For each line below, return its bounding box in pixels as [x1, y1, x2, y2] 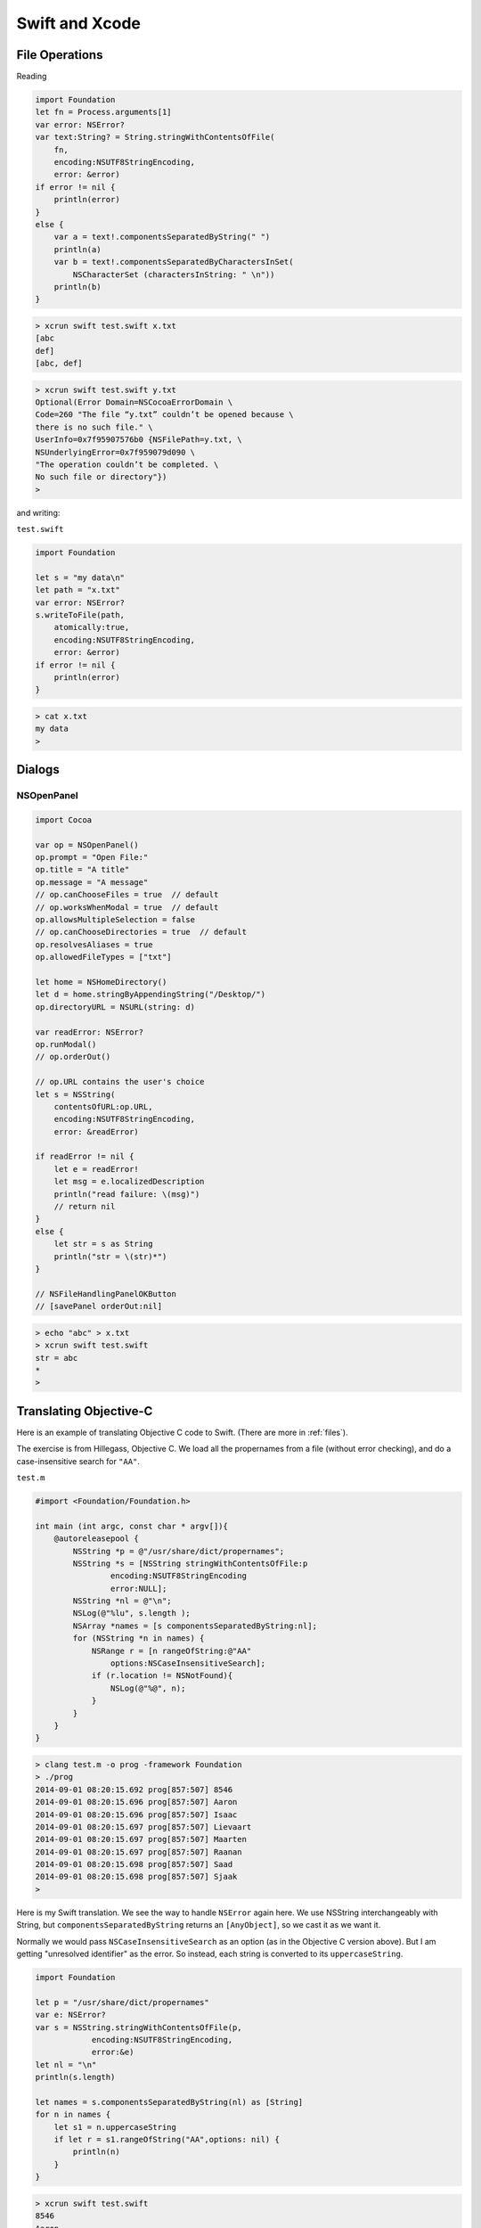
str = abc [35, 1353, 78, 1363]
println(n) [72, 2147, 120, 2157]
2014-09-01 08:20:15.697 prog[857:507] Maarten [35, 1834, 247, 1845]
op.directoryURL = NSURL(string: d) [35, 1002, 196, 1012]
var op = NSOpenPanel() [35, 840, 140, 850]
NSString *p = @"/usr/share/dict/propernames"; [72, 1546, 285, 1556]
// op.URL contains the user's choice [35, 1077, 205, 1087]
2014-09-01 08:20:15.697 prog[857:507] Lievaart [35, 1822, 252, 1831]
